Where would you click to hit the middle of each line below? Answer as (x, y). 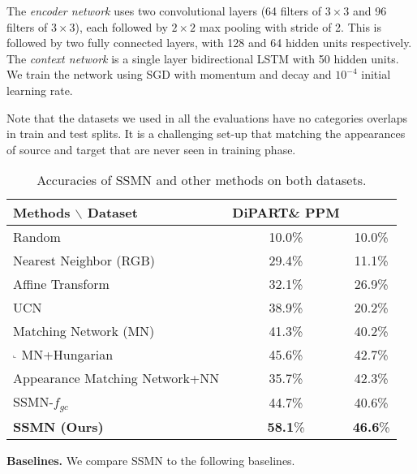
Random (37, 237)
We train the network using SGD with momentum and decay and (169, 74)
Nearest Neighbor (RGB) (84, 261)
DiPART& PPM (286, 213)
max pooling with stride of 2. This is (290, 26)
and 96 (370, 11)
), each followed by (121, 26)
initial (376, 74)
